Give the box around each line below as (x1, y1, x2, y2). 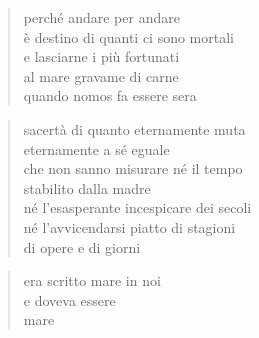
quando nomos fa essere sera (23, 85, 197, 106)
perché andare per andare (23, 7, 180, 27)
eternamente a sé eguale (23, 138, 170, 159)
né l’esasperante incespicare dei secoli (23, 197, 252, 218)
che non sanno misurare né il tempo (23, 158, 243, 179)
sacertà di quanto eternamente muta (23, 118, 246, 139)
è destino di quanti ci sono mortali (23, 26, 234, 47)
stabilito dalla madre (23, 177, 151, 198)
